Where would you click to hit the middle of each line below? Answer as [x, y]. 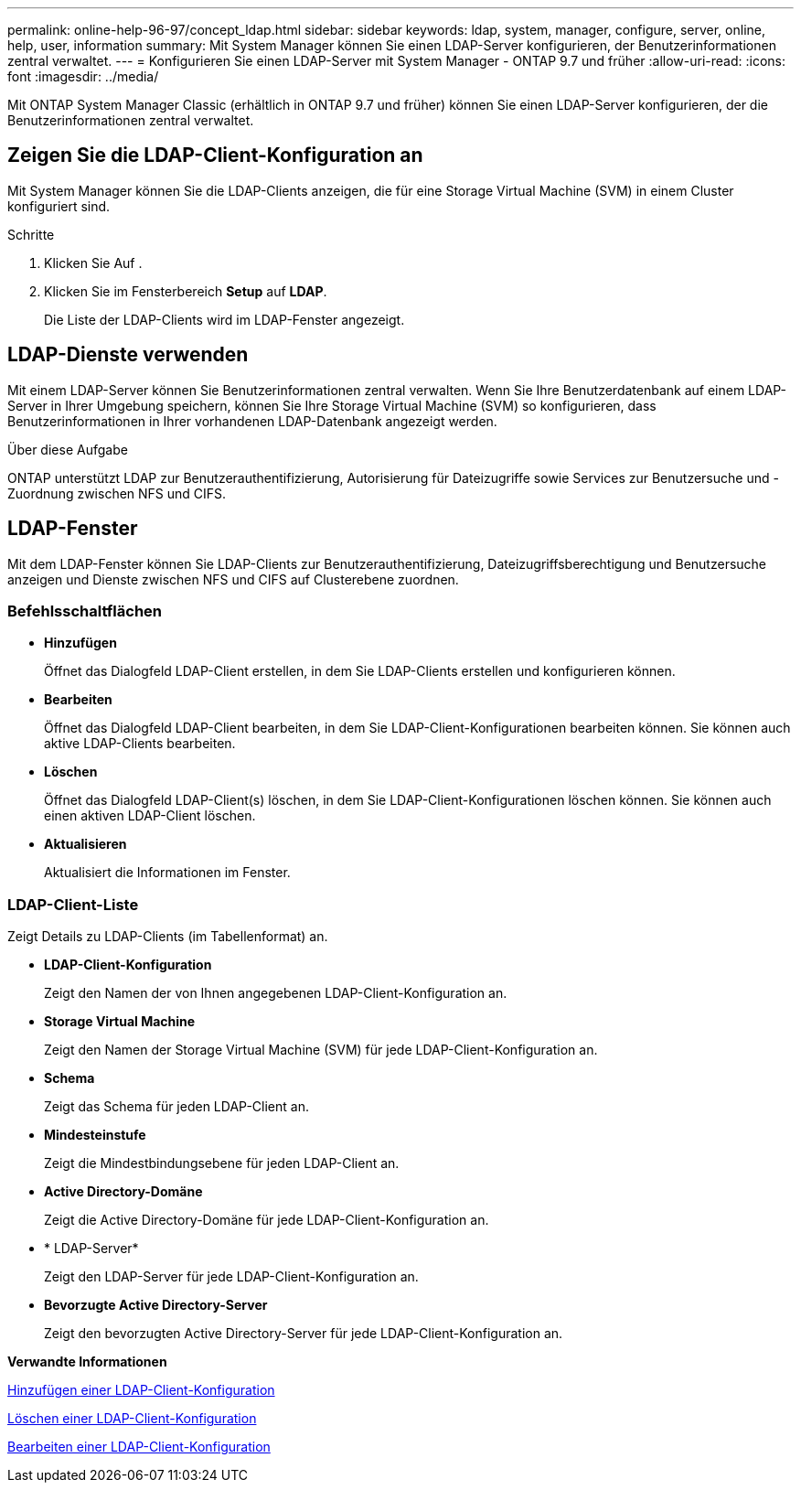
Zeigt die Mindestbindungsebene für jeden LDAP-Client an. [222, 1163]
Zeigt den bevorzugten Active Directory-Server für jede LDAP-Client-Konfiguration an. [304, 1334]
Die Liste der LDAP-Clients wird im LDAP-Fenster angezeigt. [224, 319]
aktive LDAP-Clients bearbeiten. [140, 744]
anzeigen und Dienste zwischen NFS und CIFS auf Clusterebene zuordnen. [233, 579]
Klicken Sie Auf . [93, 263]
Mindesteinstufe [95, 1135]
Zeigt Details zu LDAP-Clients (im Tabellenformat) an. [168, 937]
